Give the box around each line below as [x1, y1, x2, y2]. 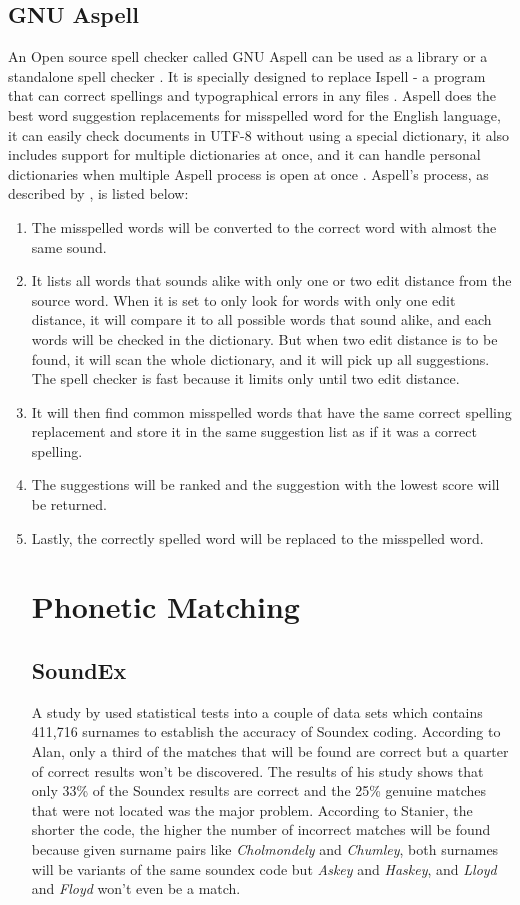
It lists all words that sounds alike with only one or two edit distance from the [31, 270, 512, 291]
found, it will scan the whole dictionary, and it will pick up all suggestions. [31, 348, 490, 369]
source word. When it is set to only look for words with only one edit [31, 289, 456, 310]
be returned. [31, 494, 107, 515]
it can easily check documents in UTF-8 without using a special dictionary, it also [8, 124, 510, 145]
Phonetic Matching [31, 586, 300, 627]
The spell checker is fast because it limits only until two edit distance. [31, 368, 460, 389]
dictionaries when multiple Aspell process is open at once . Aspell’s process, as [8, 163, 489, 184]
